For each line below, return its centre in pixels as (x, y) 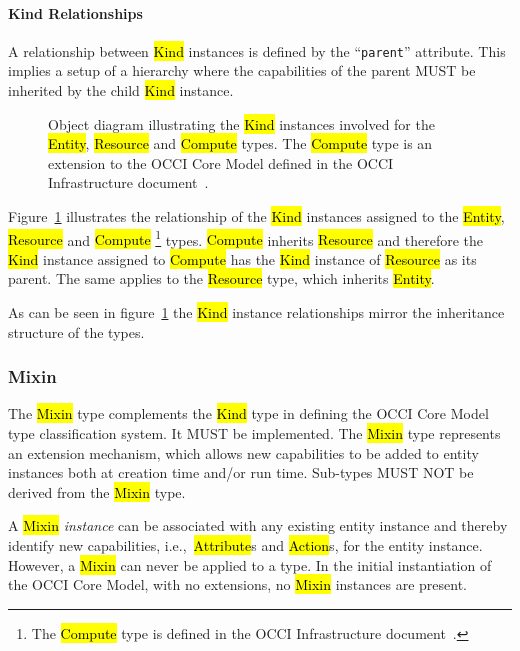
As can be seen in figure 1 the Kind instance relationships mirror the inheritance (256, 312)
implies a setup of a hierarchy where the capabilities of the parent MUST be (242, 70)
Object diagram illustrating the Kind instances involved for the (241, 123)
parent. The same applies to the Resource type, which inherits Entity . (221, 278)
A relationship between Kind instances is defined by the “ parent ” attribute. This (257, 50)
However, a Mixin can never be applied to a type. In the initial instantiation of (250, 564)
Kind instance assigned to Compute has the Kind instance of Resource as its (242, 258)
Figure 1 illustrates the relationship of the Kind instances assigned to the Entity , (256, 216)
